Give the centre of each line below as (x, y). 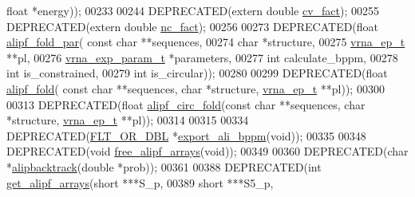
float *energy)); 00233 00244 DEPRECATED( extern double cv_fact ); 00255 (193, 10)
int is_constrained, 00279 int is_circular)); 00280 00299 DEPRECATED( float (197, 73)
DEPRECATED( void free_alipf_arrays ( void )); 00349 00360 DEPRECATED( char (207, 151)
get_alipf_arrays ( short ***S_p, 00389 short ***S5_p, (140, 182)
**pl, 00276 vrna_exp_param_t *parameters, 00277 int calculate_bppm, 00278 (202, 57)
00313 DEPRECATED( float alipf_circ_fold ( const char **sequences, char (186, 104)
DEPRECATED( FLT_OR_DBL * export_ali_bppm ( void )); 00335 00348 (186, 135)
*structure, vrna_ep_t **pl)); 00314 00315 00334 (128, 120)
